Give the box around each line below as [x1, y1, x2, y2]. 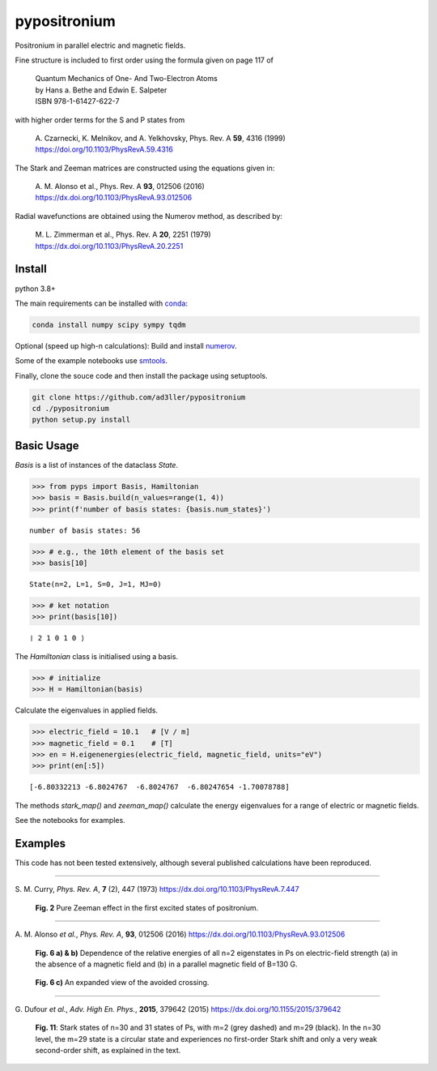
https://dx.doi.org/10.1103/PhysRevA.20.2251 [35, 241, 184, 251]
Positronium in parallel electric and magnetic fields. [15, 41, 186, 50]
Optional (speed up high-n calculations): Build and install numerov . [15, 341, 238, 350]
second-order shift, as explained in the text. [35, 1045, 181, 1055]
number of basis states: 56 [29, 525, 141, 535]
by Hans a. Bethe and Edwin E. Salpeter [35, 85, 168, 95]
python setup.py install [32, 415, 131, 425]
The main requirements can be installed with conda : [15, 298, 188, 308]
